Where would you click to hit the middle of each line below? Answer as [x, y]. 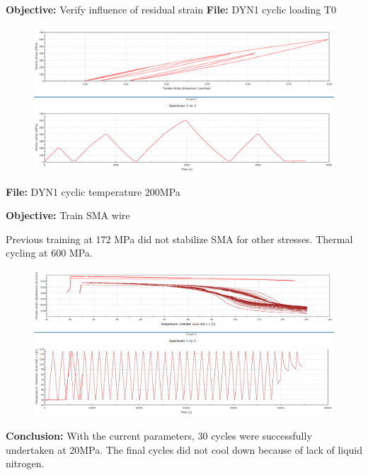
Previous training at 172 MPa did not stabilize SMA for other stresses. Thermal [179, 239]
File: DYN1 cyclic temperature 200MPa [93, 191]
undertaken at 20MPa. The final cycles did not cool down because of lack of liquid [184, 449]
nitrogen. [25, 463]
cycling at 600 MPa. [49, 253]
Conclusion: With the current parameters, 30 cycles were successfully [159, 436]
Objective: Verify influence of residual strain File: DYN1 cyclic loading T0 [171, 9]
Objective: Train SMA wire [68, 215]
